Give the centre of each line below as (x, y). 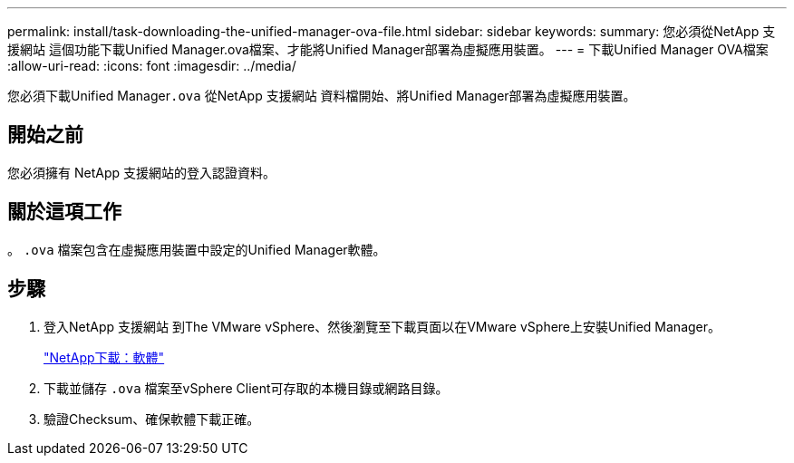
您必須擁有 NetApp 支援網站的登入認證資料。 (141, 172)
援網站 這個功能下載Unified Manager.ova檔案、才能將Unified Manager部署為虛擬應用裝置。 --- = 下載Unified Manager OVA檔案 (388, 49)
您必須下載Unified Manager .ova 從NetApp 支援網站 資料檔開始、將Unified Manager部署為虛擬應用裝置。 (322, 96)
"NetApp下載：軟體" (104, 357)
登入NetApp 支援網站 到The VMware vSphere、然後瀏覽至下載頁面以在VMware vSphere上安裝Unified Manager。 (382, 326)
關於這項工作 (64, 212)
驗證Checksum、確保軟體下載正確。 (152, 419)
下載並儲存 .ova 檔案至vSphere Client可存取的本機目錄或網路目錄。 (246, 388)
